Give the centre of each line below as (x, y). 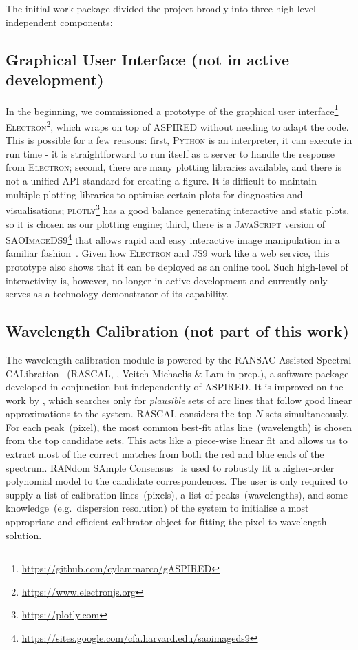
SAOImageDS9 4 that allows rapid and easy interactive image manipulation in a (173, 239)
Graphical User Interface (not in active (148, 59)
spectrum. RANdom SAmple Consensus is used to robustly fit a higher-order (170, 467)
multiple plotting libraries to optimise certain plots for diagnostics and (154, 194)
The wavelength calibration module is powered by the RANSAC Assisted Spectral (179, 359)
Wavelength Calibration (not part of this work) (177, 331)
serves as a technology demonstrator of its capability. (117, 294)
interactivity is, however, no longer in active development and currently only (167, 280)
